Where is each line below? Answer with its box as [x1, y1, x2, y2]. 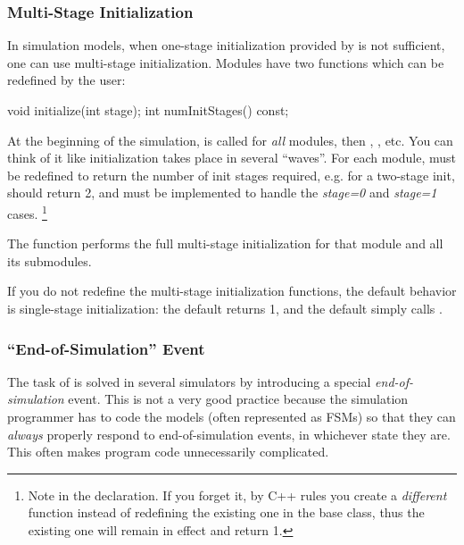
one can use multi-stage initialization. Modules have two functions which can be [7, 53, 444, 71]
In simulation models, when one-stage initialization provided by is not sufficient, [7, 36, 445, 54]
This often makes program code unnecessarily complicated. [7, 442, 329, 461]
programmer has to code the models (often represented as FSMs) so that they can [7, 407, 456, 425]
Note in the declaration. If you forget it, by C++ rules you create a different [28, 485, 447, 504]
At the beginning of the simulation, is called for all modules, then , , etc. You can [7, 130, 453, 149]
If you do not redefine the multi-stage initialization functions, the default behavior [7, 281, 457, 300]
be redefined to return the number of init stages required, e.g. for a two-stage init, [7, 165, 455, 184]
